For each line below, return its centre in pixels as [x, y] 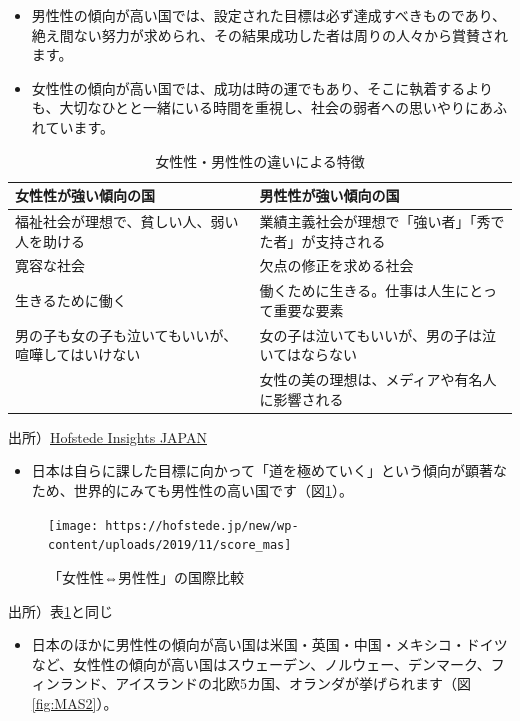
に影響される [301, 398]
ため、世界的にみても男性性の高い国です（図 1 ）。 [192, 490]
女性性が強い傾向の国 [85, 195]
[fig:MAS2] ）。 [74, 702]
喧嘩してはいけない [78, 354]
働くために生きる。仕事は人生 [357, 290]
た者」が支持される [322, 240]
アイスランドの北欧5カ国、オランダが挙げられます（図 [293, 683]
